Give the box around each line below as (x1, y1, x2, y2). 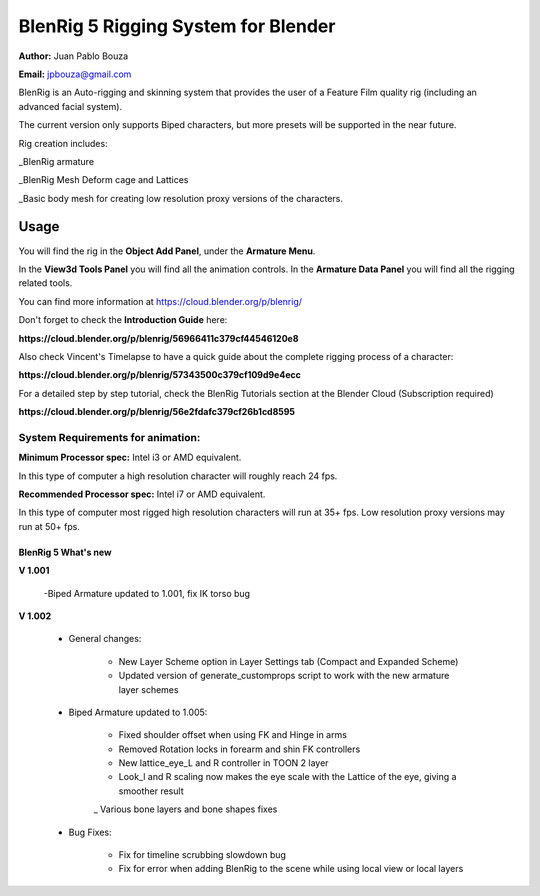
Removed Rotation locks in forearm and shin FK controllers (118, 743, 361, 755)
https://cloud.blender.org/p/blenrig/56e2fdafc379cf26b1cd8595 (18, 406, 295, 418)
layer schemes (118, 683, 179, 695)
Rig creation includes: (18, 137, 109, 149)
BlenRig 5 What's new (18, 546, 112, 558)
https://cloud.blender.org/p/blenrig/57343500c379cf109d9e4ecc (18, 369, 302, 381)
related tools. (18, 277, 73, 289)
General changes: (68, 633, 142, 645)
